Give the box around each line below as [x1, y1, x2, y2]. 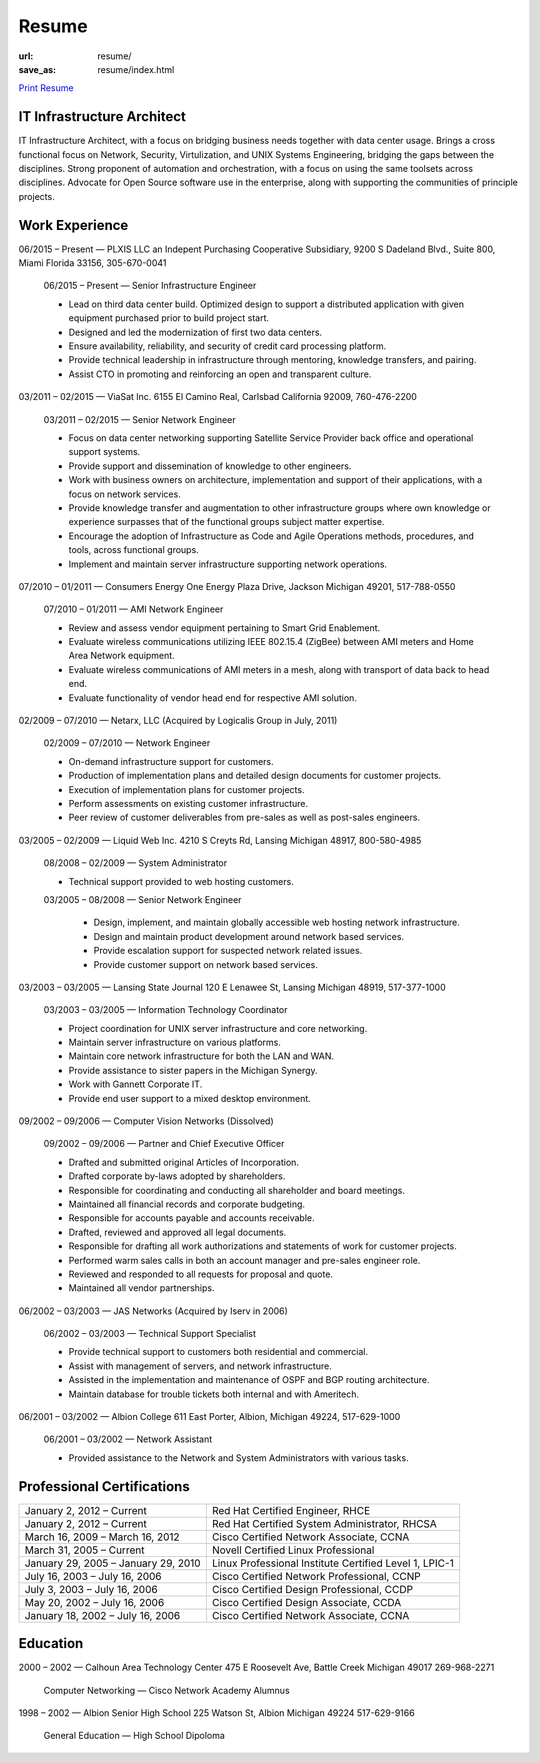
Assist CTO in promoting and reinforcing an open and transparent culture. [68, 368, 372, 380]
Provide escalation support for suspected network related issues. [93, 945, 363, 957]
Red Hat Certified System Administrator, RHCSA [211, 1516, 437, 1530]
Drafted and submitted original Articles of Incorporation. [68, 1156, 300, 1168]
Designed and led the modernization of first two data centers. [68, 326, 323, 338]
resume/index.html [97, 63, 175, 75]
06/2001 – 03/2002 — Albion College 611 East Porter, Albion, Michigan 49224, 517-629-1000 [18, 1411, 401, 1423]
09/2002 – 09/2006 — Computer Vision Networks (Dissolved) [18, 1115, 274, 1127]
